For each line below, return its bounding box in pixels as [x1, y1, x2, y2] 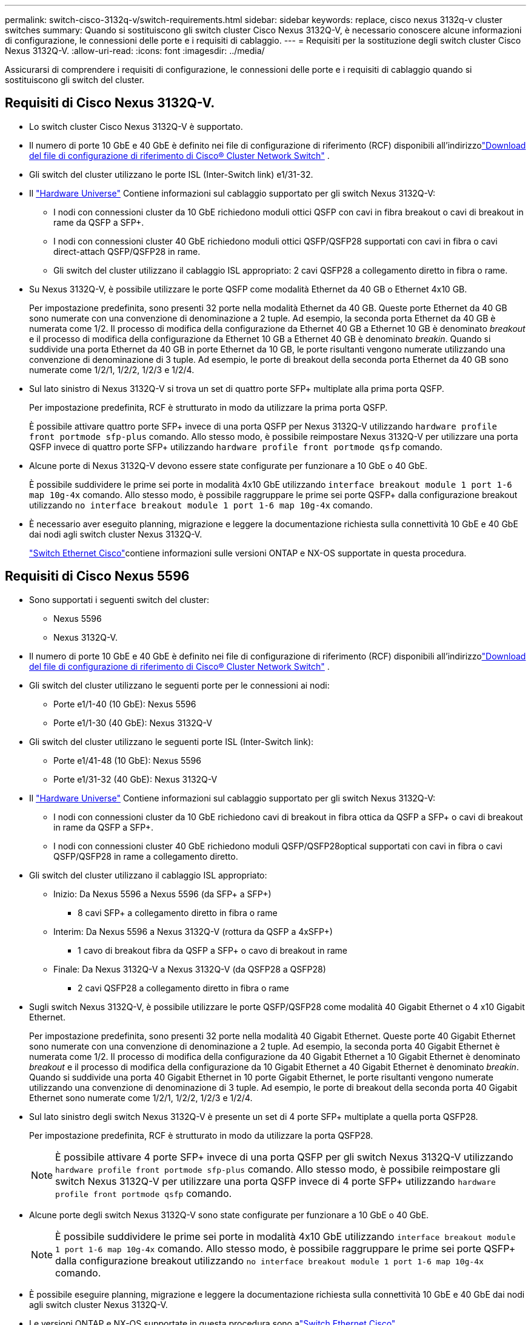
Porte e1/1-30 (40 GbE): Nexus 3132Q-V [53, 717, 212, 728]
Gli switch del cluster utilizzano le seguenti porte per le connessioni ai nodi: [29, 679, 330, 690]
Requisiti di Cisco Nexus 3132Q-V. [5, 95, 215, 111]
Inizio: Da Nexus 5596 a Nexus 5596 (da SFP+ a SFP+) [53, 888, 272, 899]
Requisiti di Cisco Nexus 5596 [5, 568, 190, 584]
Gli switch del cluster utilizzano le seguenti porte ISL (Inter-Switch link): [29, 736, 314, 747]
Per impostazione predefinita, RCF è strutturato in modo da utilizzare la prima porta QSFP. [29, 402, 388, 413]
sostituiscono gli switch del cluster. [5, 75, 145, 85]
